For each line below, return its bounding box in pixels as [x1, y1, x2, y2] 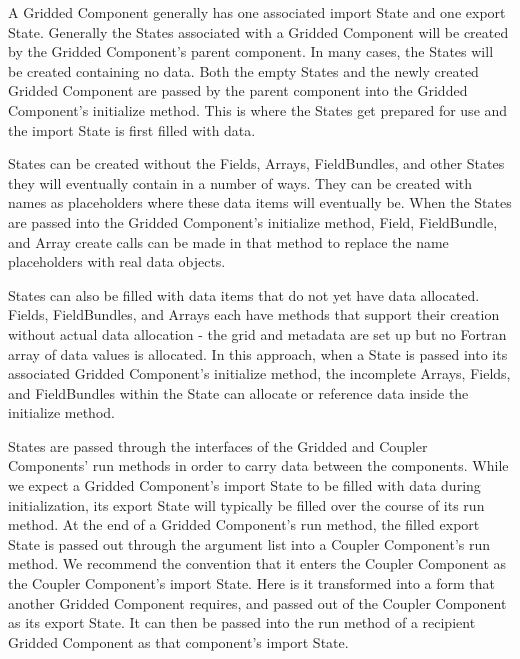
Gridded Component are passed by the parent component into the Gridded [8, 80, 468, 101]
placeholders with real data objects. [8, 251, 226, 272]
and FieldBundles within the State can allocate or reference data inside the [8, 382, 469, 403]
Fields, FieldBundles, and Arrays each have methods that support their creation [8, 304, 500, 325]
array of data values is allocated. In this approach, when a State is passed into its [8, 343, 508, 364]
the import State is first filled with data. [8, 119, 256, 140]
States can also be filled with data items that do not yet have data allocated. [8, 284, 480, 305]
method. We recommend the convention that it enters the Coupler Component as [8, 553, 507, 574]
